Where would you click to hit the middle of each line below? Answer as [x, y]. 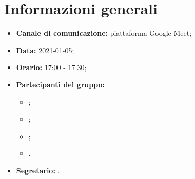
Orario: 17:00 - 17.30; [51, 67]
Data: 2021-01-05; [45, 50]
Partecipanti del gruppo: [61, 84]
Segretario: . [38, 170]
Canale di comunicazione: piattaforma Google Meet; [104, 33]
